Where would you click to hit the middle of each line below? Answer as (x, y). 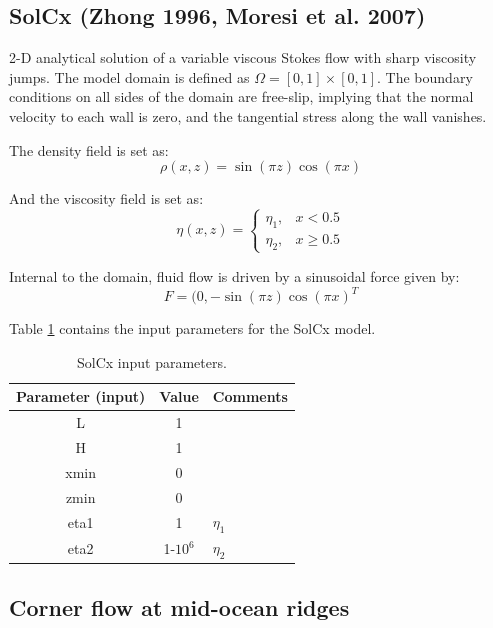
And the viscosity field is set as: (106, 198)
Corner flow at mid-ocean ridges (179, 607)
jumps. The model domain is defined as (129, 76)
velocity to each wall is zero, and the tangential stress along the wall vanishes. (248, 115)
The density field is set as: (89, 149)
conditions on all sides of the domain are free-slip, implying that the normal (241, 96)
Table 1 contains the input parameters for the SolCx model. (192, 328)
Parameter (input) (81, 396)
